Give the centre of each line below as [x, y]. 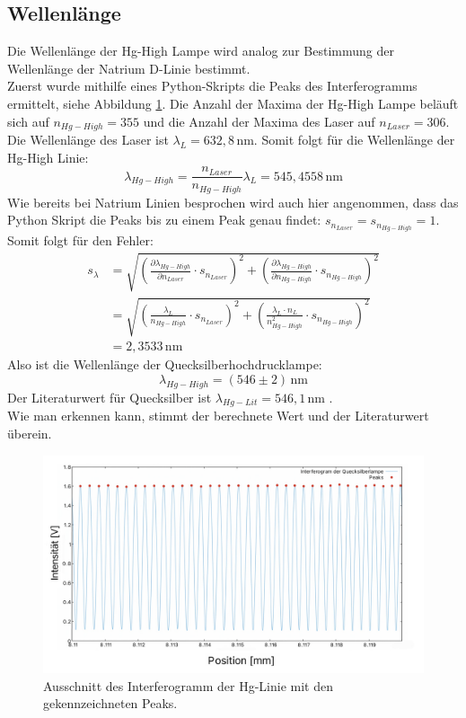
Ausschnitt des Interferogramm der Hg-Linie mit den [188, 685]
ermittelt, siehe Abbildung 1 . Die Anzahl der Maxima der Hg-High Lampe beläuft [233, 103]
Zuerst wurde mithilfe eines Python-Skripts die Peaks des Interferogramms [212, 86]
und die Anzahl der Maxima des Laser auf [259, 121]
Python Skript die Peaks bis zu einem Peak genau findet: [164, 220]
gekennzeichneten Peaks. [110, 703]
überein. [30, 433]
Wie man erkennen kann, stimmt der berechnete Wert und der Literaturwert [218, 416]
